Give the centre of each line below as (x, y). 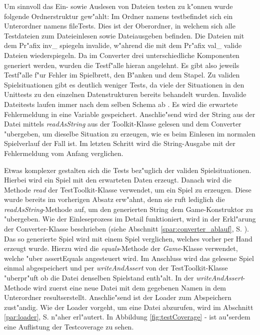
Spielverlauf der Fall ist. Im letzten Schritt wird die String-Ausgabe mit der (120, 143)
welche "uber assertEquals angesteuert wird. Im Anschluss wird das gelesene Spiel (129, 258)
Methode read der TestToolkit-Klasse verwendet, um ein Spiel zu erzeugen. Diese (128, 189)
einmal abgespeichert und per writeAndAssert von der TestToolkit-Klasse (116, 268)
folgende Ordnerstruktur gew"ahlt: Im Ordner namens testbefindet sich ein (118, 16)
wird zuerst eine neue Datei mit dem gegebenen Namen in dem (130, 287)
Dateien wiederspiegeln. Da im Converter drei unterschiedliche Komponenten (122, 55)
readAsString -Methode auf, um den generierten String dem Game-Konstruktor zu (128, 209)
